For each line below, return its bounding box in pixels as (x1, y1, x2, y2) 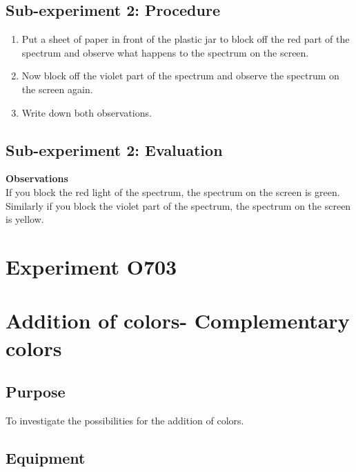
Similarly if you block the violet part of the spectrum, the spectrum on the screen (6, 198, 351, 213)
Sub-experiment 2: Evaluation (6, 139, 223, 160)
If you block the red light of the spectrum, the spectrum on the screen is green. (6, 184, 340, 199)
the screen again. (21, 81, 93, 96)
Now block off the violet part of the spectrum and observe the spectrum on (21, 68, 339, 83)
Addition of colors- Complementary (6, 306, 350, 335)
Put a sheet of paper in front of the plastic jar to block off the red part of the (21, 32, 350, 46)
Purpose (6, 381, 66, 402)
